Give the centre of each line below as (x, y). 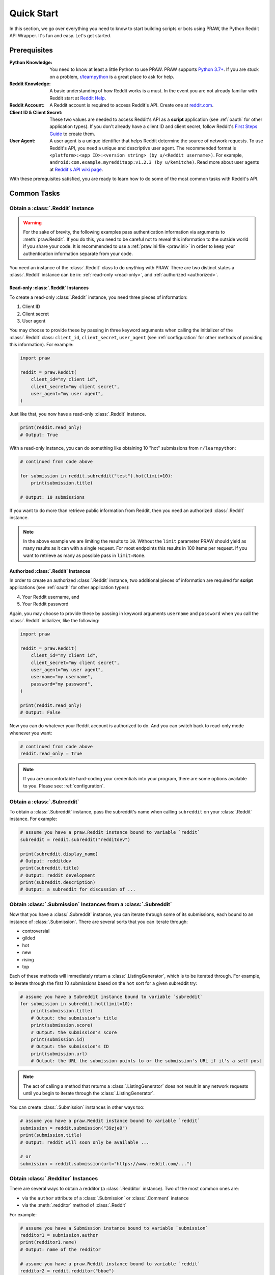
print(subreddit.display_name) (59, 854)
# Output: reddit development (58, 875)
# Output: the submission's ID (70, 1047)
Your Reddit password (45, 604)
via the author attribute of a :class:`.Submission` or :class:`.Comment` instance (105, 1198)
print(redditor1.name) (48, 1242)
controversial (36, 931)
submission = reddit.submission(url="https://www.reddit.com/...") (106, 1164)
